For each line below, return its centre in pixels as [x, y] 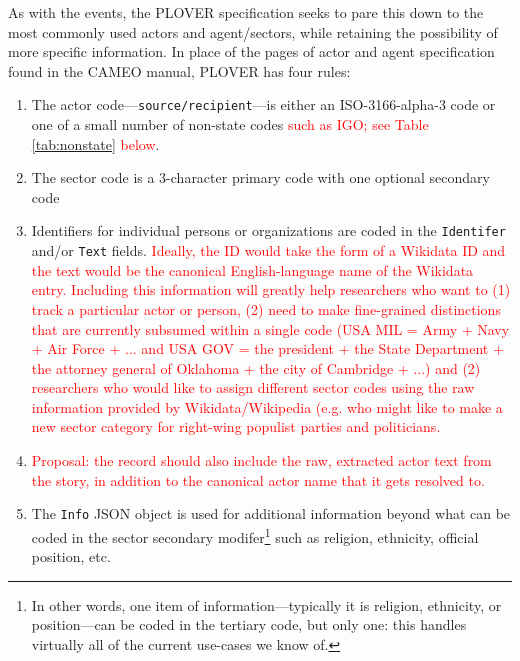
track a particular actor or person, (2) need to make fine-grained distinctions [266, 308]
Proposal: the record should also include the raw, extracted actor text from [261, 460]
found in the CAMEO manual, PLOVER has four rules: [179, 70]
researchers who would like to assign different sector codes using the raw [253, 387]
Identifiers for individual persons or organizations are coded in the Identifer [268, 230]
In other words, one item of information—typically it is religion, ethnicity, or [266, 604]
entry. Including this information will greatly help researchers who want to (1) [271, 289]
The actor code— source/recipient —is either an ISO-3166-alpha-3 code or [263, 104]
